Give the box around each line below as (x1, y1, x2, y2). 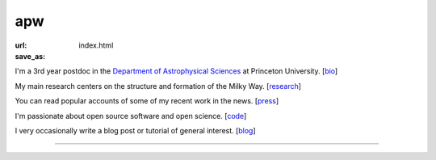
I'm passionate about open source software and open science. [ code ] (15, 111, 247, 120)
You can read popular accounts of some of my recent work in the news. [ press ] (15, 96, 279, 106)
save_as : (15, 51, 46, 61)
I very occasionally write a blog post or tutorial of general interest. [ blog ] (15, 125, 256, 135)
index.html (78, 40, 114, 50)
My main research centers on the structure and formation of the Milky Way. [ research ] (15, 81, 302, 91)
